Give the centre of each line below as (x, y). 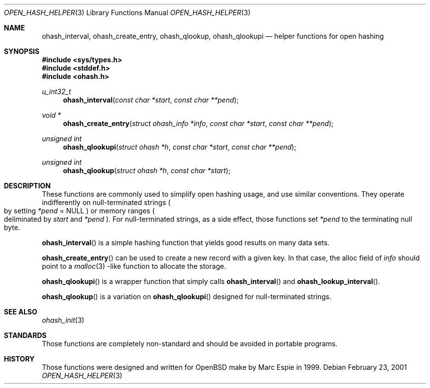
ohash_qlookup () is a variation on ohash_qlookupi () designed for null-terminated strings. (187, 297)
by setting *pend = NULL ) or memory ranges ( (80, 211)
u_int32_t (56, 91)
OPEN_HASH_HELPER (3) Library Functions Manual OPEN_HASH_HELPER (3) (127, 13)
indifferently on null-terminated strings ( (106, 202)
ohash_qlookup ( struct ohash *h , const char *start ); (147, 170)
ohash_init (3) (63, 320)
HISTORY (19, 359)
